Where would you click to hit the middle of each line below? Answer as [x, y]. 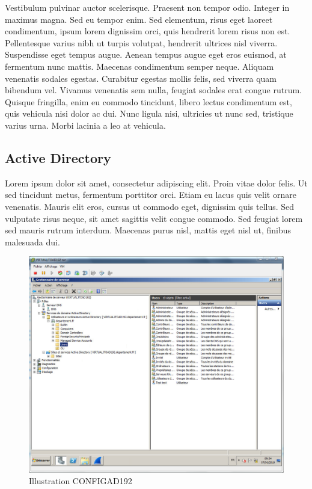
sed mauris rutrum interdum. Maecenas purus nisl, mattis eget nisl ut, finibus [148, 230]
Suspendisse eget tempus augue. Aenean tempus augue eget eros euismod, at [146, 54]
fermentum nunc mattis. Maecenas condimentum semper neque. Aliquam [139, 66]
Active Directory [58, 157]
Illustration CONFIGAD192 [81, 481]
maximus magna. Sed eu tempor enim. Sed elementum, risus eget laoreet [139, 19]
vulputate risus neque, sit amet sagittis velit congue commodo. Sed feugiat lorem [154, 218]
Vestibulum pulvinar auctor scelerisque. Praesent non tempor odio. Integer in [147, 7]
